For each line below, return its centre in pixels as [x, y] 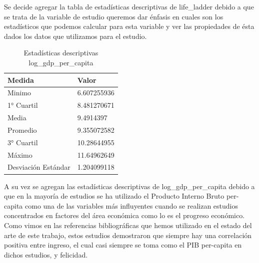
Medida [21, 80]
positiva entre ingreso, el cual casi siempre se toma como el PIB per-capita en [123, 245]
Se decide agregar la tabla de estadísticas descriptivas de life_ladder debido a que [129, 6]
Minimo [19, 93]
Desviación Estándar [39, 167]
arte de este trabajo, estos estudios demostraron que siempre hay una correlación [128, 235]
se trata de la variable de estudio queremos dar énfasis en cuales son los [114, 16]
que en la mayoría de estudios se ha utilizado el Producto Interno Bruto [114, 196]
